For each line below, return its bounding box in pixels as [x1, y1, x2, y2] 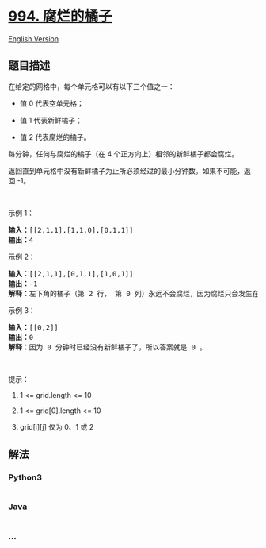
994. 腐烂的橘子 [8, 7, 112, 25]
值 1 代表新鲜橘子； [19, 115, 83, 125]
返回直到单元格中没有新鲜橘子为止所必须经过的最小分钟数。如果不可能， [8, 166, 244, 176]
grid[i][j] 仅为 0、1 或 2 [19, 422, 94, 431]
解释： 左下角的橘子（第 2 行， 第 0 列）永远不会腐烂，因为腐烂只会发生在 [8, 289, 260, 298]
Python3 [8, 472, 42, 483]
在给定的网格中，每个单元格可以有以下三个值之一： [8, 81, 175, 91]
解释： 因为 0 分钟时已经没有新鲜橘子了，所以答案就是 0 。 [8, 342, 207, 352]
